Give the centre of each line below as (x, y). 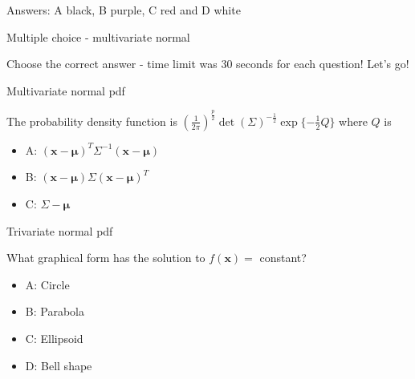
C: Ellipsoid (54, 339)
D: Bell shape (59, 365)
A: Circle (47, 284)
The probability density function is (92, 121)
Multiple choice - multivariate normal (98, 36)
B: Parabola (55, 311)
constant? (283, 258)
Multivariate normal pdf (66, 90)
